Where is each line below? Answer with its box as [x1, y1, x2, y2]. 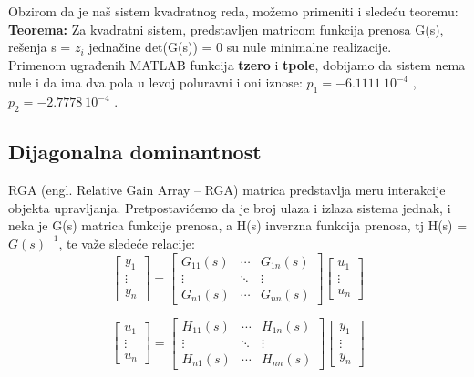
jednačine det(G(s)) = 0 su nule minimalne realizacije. [88, 37, 392, 56]
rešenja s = [8, 37, 71, 56]
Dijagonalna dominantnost [8, 138, 262, 166]
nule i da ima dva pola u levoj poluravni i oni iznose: [8, 73, 303, 92]
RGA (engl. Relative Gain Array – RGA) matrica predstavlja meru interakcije [8, 180, 446, 199]
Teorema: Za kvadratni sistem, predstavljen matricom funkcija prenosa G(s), [8, 19, 444, 38]
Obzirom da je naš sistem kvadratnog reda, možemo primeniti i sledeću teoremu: [8, 2, 459, 20]
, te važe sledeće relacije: [58, 233, 195, 252]
